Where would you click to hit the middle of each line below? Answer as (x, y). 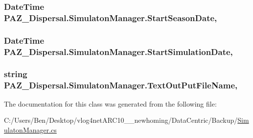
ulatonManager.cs (30, 129)
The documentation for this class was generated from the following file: (110, 103)
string (16, 74)
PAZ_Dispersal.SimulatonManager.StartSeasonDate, (111, 17)
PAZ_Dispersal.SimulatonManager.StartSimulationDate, (118, 51)
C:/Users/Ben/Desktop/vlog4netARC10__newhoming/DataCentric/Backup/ (121, 120)
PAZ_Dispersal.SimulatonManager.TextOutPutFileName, (121, 85)
